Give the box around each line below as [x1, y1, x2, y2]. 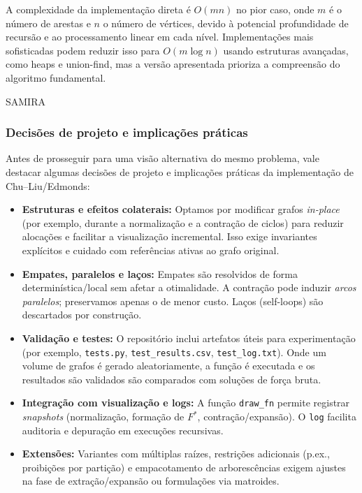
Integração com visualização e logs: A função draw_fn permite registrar [22, 395, 350, 410]
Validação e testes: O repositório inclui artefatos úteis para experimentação [22, 330, 356, 345]
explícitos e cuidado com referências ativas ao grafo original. [22, 242, 280, 257]
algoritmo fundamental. [6, 70, 106, 84]
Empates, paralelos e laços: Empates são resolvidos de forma [22, 266, 298, 281]
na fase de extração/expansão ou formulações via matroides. [22, 473, 280, 488]
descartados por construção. [22, 307, 142, 322]
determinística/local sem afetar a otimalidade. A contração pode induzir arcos [22, 280, 356, 295]
